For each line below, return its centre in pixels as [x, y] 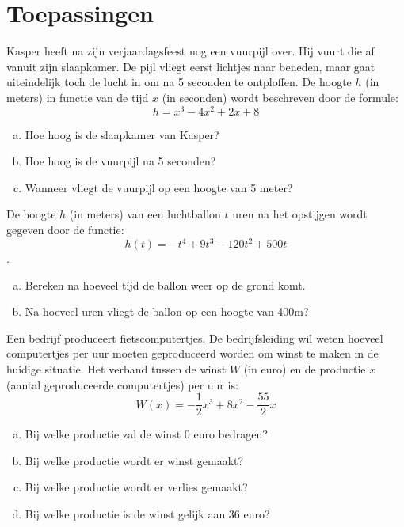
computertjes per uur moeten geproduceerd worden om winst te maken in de [192, 353]
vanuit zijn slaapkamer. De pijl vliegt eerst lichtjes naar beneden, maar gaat [191, 66]
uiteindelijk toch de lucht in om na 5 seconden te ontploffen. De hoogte [179, 82]
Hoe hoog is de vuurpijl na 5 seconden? [120, 161]
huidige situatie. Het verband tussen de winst [116, 369]
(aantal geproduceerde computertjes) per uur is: [122, 384]
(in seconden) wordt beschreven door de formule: [280, 97]
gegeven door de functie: [65, 229]
